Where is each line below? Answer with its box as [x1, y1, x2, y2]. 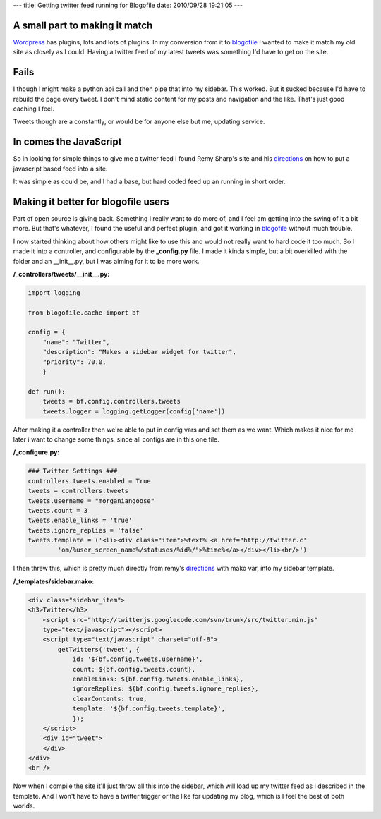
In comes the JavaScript [13, 136, 122, 148]
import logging [28, 289, 80, 296]
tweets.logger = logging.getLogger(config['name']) [42, 407, 226, 415]
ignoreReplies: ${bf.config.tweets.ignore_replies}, [72, 685, 259, 693]
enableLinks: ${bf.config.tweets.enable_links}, [72, 674, 244, 683]
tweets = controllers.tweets [28, 487, 129, 495]
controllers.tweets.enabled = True [28, 477, 151, 485]
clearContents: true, [72, 695, 147, 703]
